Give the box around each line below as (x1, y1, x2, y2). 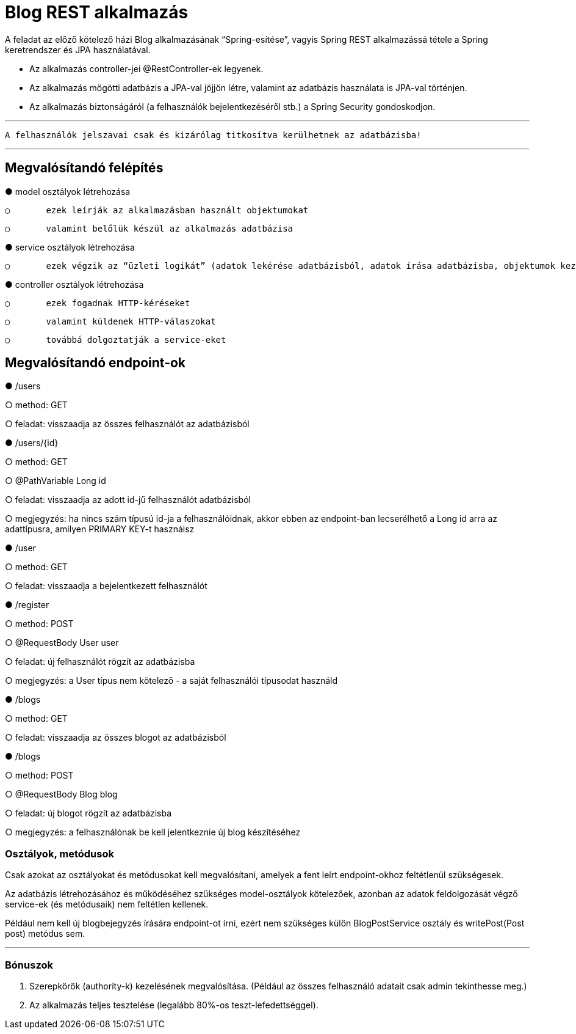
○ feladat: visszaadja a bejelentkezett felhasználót (5, 581, 207, 592)
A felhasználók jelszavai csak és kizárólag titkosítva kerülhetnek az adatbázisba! (5, 130, 422, 140)
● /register (5, 599, 49, 610)
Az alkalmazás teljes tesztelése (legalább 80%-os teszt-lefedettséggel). (29, 999, 319, 1010)
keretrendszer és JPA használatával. (5, 44, 151, 55)
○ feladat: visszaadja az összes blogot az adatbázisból (5, 732, 226, 743)
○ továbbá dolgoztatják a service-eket (5, 334, 226, 345)
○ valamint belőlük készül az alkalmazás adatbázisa (5, 223, 293, 233)
